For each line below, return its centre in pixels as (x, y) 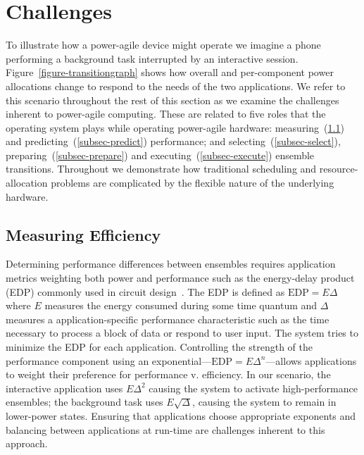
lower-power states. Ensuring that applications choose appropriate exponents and (181, 415)
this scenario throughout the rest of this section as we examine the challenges (172, 100)
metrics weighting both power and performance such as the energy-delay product (180, 278)
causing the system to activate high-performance (253, 388)
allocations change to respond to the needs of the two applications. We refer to (176, 86)
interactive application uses (64, 388)
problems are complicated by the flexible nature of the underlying (193, 183)
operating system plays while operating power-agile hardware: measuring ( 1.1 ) (175, 127)
